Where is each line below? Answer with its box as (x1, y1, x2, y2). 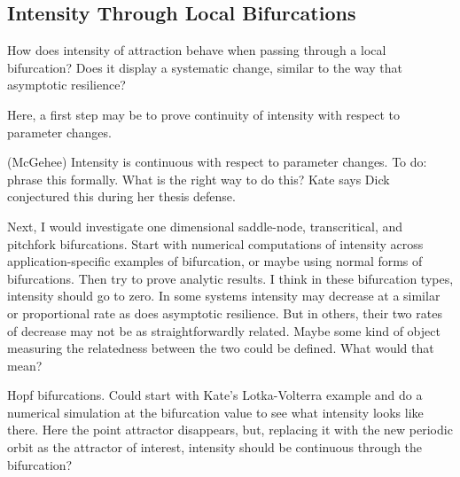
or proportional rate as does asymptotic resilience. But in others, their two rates (7, 303, 442, 322)
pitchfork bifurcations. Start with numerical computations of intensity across (7, 234, 424, 253)
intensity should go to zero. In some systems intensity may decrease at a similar (7, 286, 441, 305)
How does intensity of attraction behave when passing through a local (7, 41, 386, 59)
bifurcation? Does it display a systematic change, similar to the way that (7, 58, 402, 76)
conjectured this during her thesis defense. (7, 187, 236, 206)
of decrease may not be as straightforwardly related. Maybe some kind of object (7, 321, 441, 340)
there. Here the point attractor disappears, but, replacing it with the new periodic (7, 420, 453, 439)
